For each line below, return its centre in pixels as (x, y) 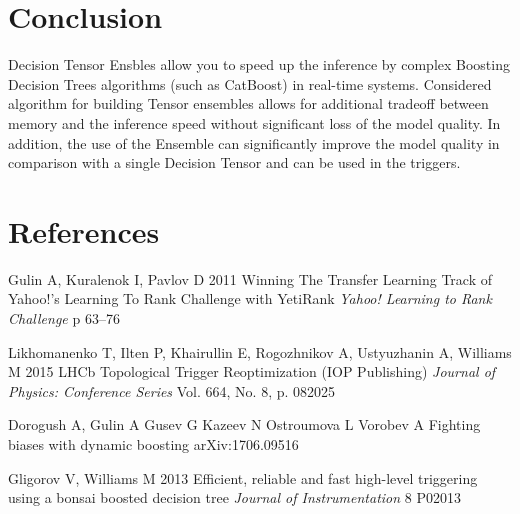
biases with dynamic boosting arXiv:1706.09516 (153, 443)
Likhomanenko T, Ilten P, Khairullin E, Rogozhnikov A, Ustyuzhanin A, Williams (260, 351)
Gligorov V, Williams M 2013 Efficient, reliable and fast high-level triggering (243, 477)
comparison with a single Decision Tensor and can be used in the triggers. (234, 162)
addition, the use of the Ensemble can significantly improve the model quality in (254, 142)
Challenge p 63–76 (64, 318)
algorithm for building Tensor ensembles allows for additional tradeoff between (248, 103)
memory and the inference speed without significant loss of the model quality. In (254, 122)
